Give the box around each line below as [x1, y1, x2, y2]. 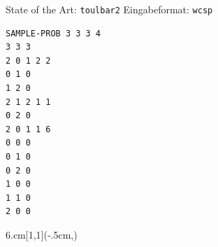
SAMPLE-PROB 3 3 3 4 [6, 28, 101, 38]
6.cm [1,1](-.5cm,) [6, 227, 78, 241]
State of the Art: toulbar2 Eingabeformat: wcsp [6, 2, 213, 16]
